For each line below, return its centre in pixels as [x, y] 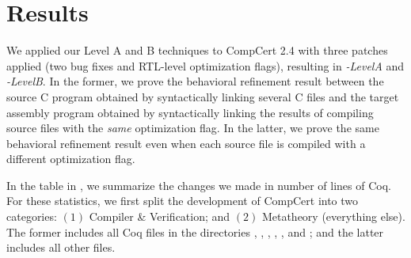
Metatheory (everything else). [333, 216]
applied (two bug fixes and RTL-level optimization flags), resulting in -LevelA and [205, 65]
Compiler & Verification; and [160, 216]
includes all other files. [61, 247]
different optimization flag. [71, 159]
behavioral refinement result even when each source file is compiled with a [186, 143]
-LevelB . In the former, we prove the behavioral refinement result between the [195, 81]
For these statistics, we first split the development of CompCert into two [183, 201]
